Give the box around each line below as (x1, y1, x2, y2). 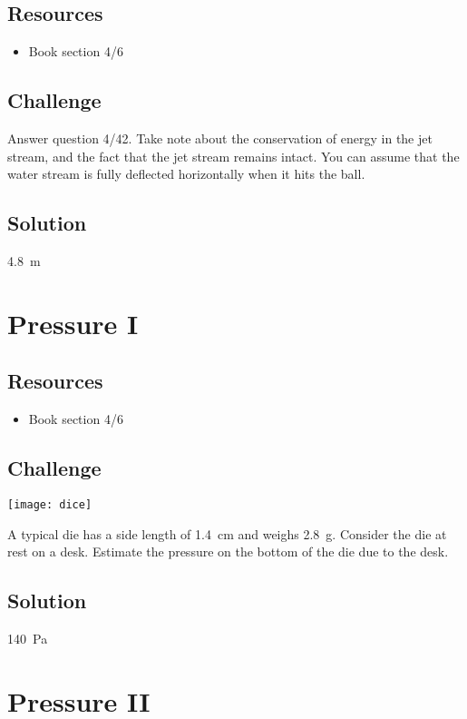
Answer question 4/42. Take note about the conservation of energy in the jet (7, 129, 433, 147)
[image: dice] (7, 497, 92, 511)
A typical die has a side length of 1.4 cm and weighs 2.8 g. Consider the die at (7, 524, 447, 543)
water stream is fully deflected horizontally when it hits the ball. (7, 164, 365, 183)
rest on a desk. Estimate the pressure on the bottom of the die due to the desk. (7, 542, 449, 561)
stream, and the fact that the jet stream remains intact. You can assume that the (7, 146, 460, 165)
